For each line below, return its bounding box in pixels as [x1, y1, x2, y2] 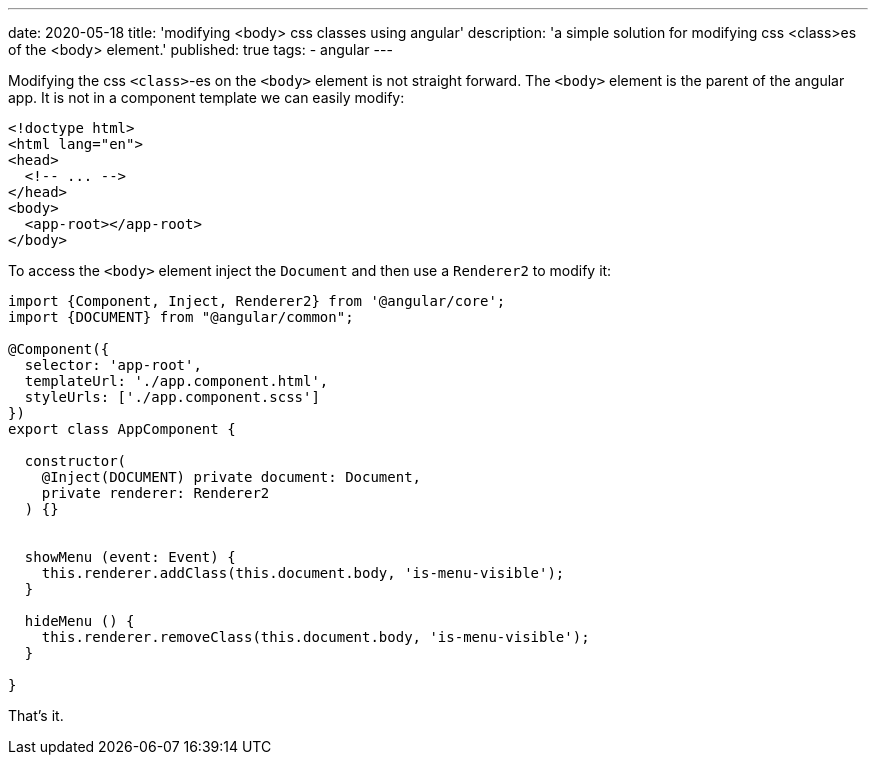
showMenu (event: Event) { [24, 549, 236, 565]
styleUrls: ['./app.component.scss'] [24, 389, 320, 405]
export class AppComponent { [8, 421, 236, 437]
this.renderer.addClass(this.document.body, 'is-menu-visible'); [41, 565, 565, 581]
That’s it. [8, 707, 64, 724]
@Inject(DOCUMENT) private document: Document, [41, 469, 422, 485]
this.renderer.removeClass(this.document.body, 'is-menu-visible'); [41, 629, 590, 645]
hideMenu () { [24, 613, 135, 629]
